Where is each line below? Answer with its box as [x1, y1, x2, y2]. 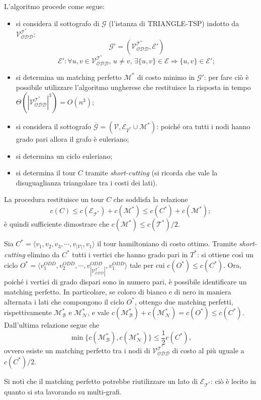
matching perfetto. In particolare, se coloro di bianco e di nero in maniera [4, 286, 231, 296]
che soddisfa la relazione [113, 194, 188, 205]
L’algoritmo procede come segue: [4, 1, 105, 11]
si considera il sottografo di [16, 18, 100, 28]
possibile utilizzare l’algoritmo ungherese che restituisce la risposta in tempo [16, 81, 251, 92]
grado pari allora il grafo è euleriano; [16, 134, 129, 144]
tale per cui [129, 260, 165, 270]
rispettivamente [4, 307, 52, 318]
